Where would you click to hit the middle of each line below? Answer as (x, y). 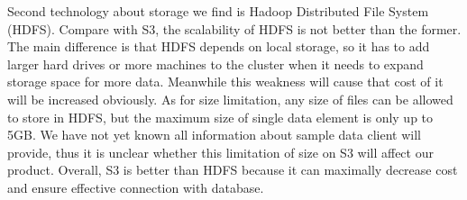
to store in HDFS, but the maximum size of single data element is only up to (220, 117)
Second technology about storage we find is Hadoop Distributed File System (218, 11)
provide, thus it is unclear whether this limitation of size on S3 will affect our (220, 152)
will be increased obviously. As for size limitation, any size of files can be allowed (230, 99)
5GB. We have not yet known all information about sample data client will (214, 135)
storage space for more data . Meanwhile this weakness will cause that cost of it (225, 82)
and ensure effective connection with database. (136, 187)
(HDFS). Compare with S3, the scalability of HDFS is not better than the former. (234, 28)
